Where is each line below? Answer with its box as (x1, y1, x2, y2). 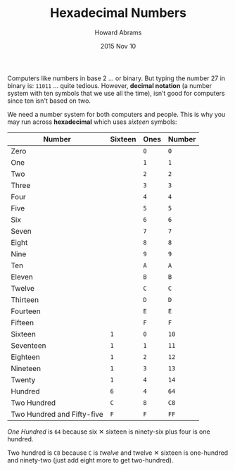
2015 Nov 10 (100, 42, 136, 50)
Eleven (11, 272, 33, 282)
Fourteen (11, 306, 41, 316)
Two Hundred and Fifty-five (11, 409, 103, 419)
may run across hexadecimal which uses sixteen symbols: (7, 118, 177, 126)
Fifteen (11, 318, 34, 327)
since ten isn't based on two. (7, 96, 91, 105)
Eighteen (11, 352, 40, 362)
